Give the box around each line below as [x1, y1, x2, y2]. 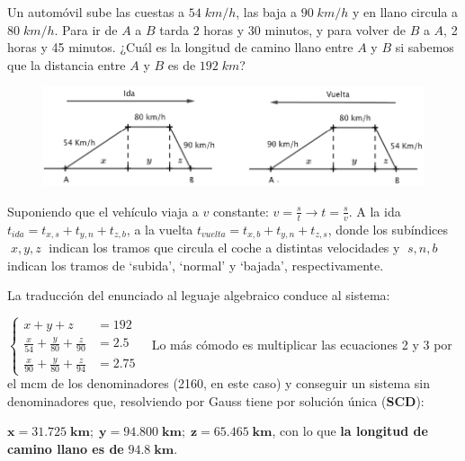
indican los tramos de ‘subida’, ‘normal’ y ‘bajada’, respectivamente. [7, 255, 384, 274]
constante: [212, 201, 269, 220]
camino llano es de [7, 439, 124, 457]
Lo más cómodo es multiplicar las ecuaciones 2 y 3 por [151, 334, 452, 353]
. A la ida [348, 201, 401, 220]
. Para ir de [54, 20, 118, 39]
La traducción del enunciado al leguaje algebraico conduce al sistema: [7, 286, 390, 305]
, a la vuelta [126, 219, 193, 238]
